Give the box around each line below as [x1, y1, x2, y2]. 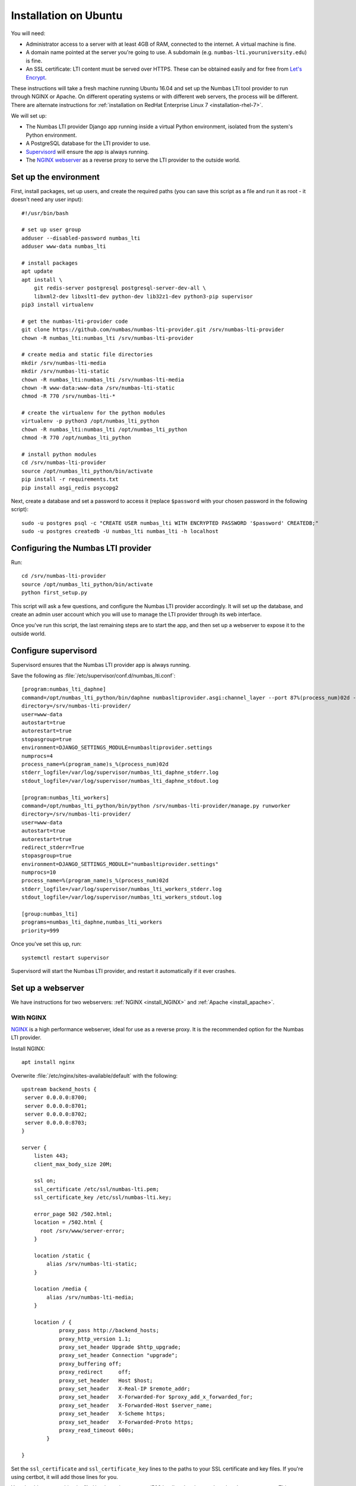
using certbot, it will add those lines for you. [11, 1473, 118, 1480]
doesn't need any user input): [11, 196, 83, 203]
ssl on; [33, 1178, 56, 1184]
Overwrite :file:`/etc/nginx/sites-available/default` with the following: [11, 1072, 178, 1079]
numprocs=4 [21, 753, 53, 759]
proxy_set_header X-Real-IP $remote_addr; [59, 1386, 191, 1392]
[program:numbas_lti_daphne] [21, 686, 106, 692]
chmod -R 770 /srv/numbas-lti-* [21, 393, 116, 399]
